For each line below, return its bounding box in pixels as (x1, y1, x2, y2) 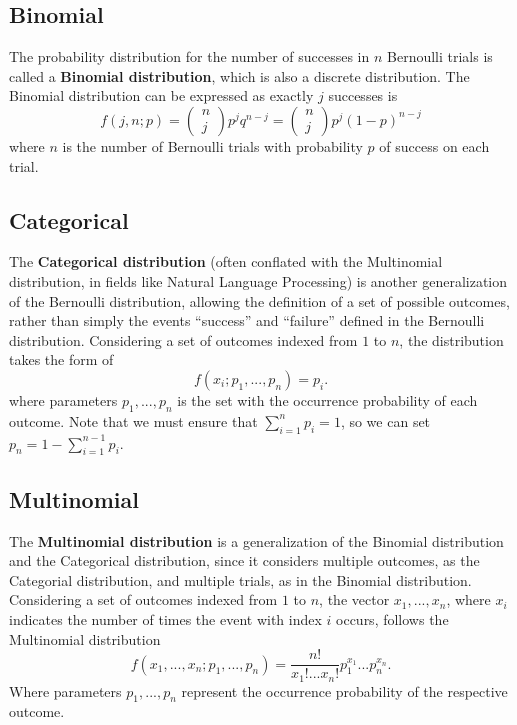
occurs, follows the (336, 608, 449, 629)
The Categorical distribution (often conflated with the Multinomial (9, 251, 443, 272)
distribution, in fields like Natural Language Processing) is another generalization (9, 270, 508, 291)
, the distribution (399, 329, 504, 350)
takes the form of (9, 349, 114, 370)
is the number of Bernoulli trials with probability (62, 135, 363, 156)
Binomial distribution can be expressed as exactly (9, 85, 314, 106)
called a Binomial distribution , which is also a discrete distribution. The (9, 65, 470, 86)
